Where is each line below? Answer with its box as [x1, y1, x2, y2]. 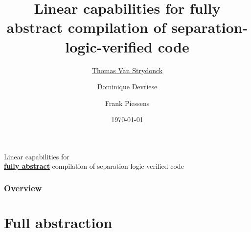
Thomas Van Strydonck [91, 65, 163, 75]
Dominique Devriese [97, 81, 158, 92]
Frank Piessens [105, 98, 150, 108]
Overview [4, 181, 42, 194]
